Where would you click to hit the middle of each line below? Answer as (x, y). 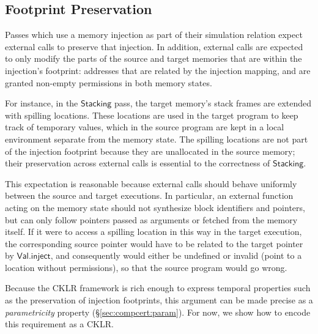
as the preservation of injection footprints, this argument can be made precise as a (159, 300)
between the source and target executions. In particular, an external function (149, 195)
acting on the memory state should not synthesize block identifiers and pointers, (155, 207)
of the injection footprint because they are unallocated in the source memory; (150, 151)
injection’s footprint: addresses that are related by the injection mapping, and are (158, 70)
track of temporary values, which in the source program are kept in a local (145, 127)
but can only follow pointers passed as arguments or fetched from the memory (151, 219)
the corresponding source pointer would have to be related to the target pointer (154, 243)
